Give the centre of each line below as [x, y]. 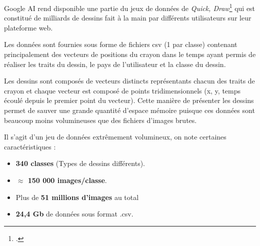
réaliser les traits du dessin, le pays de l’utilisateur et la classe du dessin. [115, 64]
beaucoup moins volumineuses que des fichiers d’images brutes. [100, 120]
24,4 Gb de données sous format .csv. [74, 214]
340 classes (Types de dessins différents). [80, 163]
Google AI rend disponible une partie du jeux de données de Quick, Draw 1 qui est [130, 7]
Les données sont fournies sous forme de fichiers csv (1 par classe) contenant [121, 44]
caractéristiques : [30, 146]
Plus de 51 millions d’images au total [77, 197]
